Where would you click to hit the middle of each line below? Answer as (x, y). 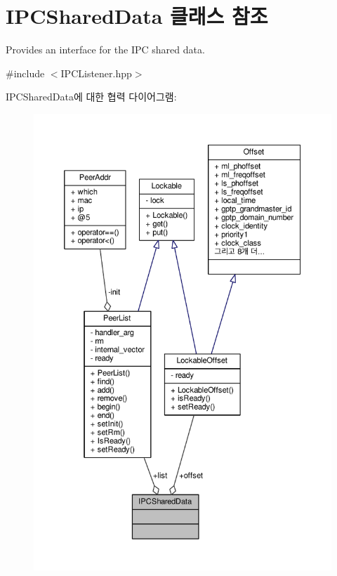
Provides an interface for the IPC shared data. (105, 50)
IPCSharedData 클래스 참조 (137, 16)
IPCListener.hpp (96, 73)
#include (25, 73)
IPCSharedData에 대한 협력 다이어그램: (91, 97)
